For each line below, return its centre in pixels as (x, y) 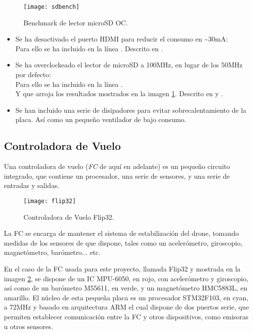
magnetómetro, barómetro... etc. (52, 252)
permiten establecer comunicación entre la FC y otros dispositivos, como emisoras (126, 316)
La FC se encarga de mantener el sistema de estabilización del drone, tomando (122, 233)
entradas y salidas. (32, 185)
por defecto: (33, 74)
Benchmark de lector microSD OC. (76, 22)
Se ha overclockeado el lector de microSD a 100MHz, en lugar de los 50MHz (129, 65)
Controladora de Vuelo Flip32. (69, 217)
